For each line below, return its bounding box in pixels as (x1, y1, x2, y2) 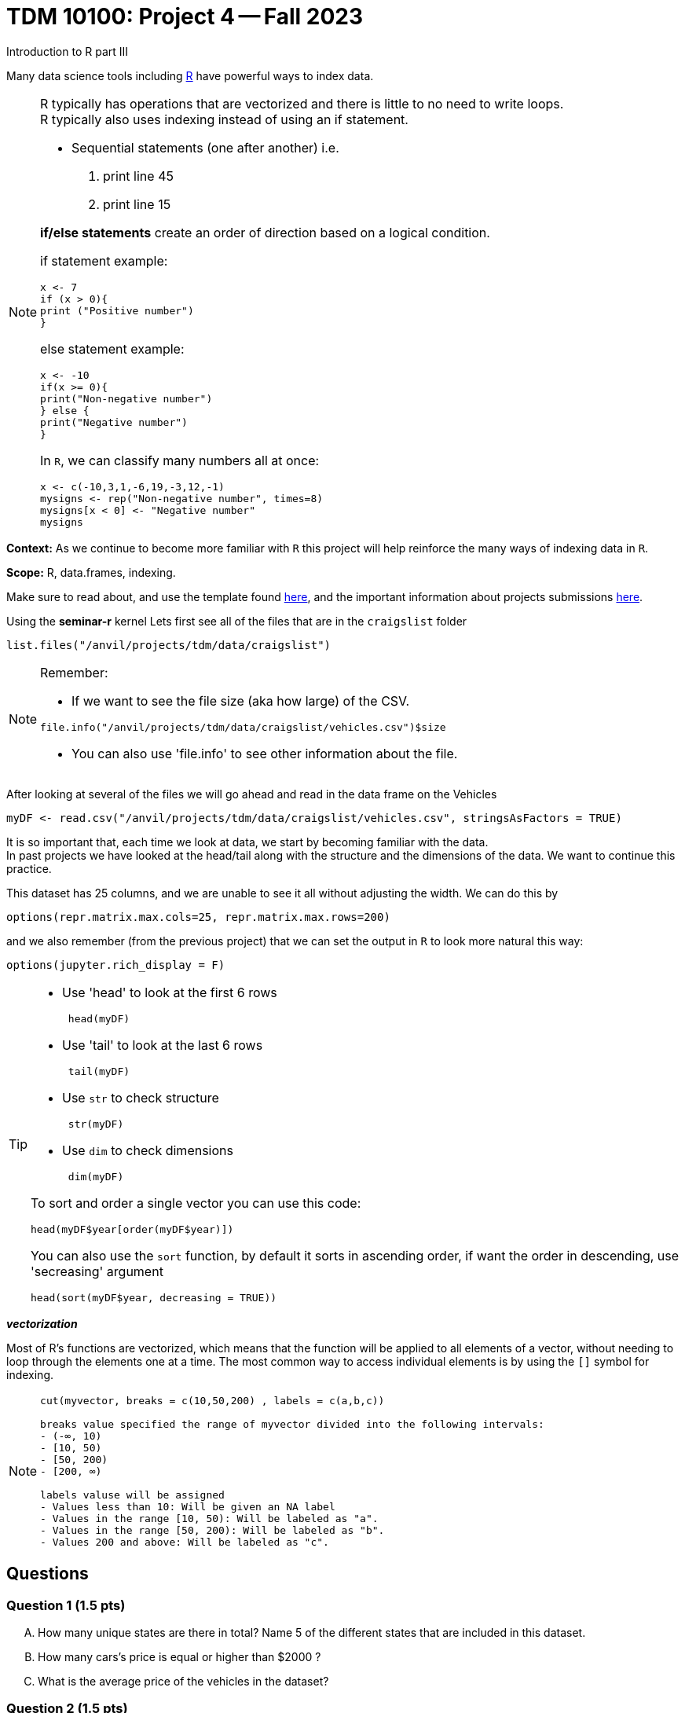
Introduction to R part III (6, 44, 129, 58)
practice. (6, 861, 52, 875)
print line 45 (103, 167, 174, 184)
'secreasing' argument (31, 1263, 163, 1279)
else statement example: (40, 340, 185, 357)
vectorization (6, 1316, 78, 1330)
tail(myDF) (68, 1065, 130, 1077)
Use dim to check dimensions (62, 1142, 233, 1158)
